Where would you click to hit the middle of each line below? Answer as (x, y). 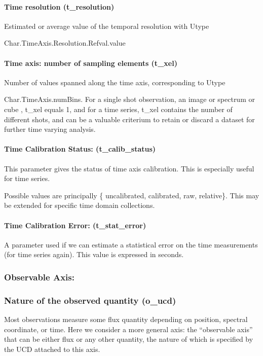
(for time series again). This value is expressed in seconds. (94, 254)
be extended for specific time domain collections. (80, 205)
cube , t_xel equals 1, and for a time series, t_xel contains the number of (118, 109)
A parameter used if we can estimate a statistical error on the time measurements (131, 244)
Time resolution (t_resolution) (59, 6)
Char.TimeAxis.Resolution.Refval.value (65, 43)
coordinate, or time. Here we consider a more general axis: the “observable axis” (128, 329)
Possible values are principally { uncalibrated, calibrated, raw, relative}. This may (132, 195)
